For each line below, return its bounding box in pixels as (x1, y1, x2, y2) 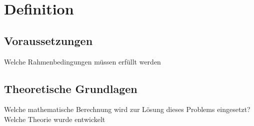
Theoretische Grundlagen (4, 80, 137, 96)
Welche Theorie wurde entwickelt (4, 113, 105, 124)
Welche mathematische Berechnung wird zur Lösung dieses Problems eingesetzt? (4, 104, 250, 114)
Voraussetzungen (4, 32, 93, 48)
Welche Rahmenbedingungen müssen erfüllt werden (4, 56, 161, 66)
